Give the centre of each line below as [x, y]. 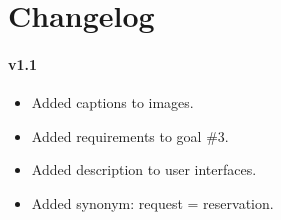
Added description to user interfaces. [144, 169]
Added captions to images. [112, 102]
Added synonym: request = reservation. [152, 202]
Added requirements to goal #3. [130, 135]
